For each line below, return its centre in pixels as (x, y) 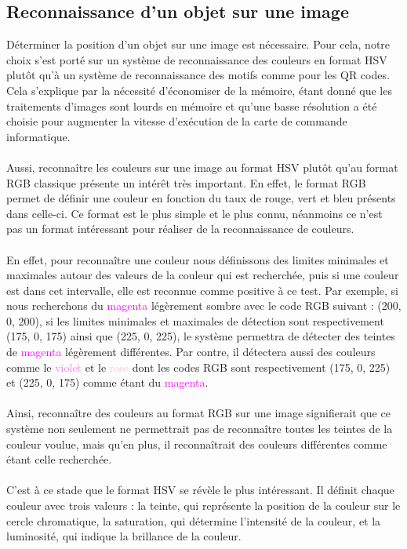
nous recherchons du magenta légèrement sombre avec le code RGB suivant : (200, (204, 305)
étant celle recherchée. (59, 459)
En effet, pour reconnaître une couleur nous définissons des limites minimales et (198, 259)
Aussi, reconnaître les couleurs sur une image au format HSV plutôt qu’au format (202, 167)
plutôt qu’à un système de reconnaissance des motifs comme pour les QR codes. (198, 75)
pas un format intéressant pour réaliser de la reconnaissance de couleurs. (180, 229)
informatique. (38, 136)
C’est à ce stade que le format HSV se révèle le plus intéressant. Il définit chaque (200, 490)
